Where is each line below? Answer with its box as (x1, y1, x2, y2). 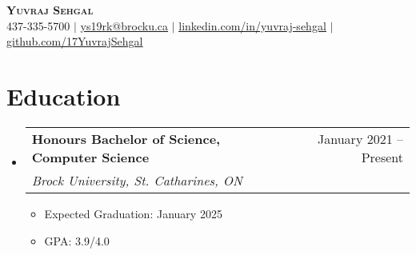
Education (6, 79, 121, 112)
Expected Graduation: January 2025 (44, 205, 222, 221)
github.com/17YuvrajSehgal (6, 33, 143, 50)
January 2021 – (318, 129, 403, 148)
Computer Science (31, 147, 150, 166)
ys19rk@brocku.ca (80, 17, 169, 34)
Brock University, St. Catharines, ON (31, 170, 242, 189)
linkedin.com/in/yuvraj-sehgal (178, 17, 326, 34)
